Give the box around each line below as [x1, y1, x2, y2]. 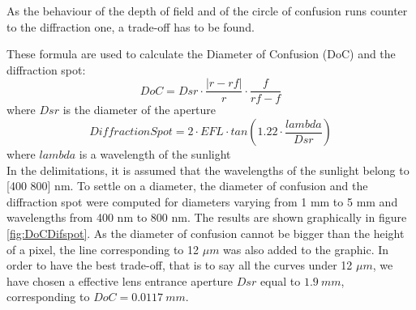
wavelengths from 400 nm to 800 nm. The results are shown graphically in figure [6, 209, 407, 226]
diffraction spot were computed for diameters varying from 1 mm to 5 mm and [6, 193, 398, 210]
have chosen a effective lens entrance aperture [6, 272, 234, 289]
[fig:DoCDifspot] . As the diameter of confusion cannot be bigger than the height [6, 225, 405, 241]
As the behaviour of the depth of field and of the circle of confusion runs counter [6, 2, 408, 19]
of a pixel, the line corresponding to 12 [6, 240, 199, 257]
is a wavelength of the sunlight [79, 146, 231, 163]
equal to [259, 272, 301, 289]
